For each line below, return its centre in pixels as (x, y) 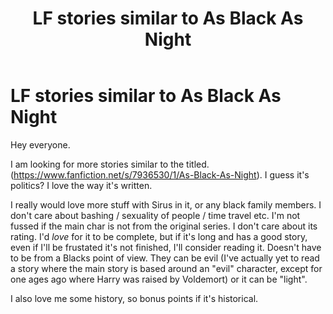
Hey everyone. (40, 144)
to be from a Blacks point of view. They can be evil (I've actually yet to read (165, 258)
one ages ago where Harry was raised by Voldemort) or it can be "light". (159, 279)
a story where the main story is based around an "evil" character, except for (166, 268)
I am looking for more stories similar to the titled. (110, 164)
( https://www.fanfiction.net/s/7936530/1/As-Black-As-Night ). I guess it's (160, 174)
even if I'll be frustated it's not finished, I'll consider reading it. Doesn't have (166, 247)
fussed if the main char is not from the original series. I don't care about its (164, 226)
